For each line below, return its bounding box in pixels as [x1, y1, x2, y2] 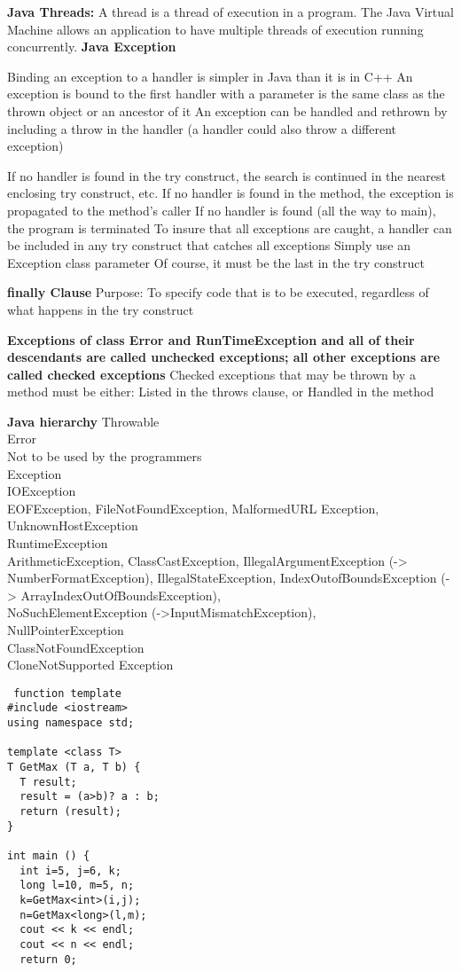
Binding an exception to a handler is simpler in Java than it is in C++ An [7, 67, 413, 85]
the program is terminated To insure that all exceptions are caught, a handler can [7, 218, 452, 237]
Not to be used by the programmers [7, 447, 202, 466]
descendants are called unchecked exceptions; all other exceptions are [7, 348, 441, 366]
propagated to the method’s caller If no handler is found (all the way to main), [7, 200, 436, 219]
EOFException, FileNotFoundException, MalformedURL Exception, [7, 498, 379, 517]
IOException [7, 482, 76, 500]
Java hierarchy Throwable [7, 412, 160, 430]
